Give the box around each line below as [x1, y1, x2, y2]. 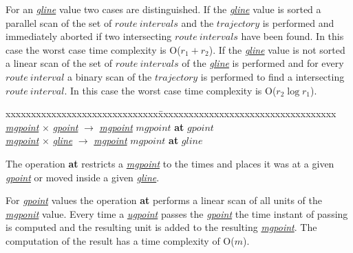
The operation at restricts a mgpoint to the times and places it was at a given [6, 156, 334, 170]
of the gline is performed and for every [182, 56, 344, 70]
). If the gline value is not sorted [208, 42, 345, 57]
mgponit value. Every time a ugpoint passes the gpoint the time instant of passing [6, 206, 348, 221]
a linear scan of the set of [6, 56, 112, 70]
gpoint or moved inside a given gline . [6, 170, 160, 184]
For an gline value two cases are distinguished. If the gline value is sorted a [6, 2, 321, 16]
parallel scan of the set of [6, 15, 112, 30]
